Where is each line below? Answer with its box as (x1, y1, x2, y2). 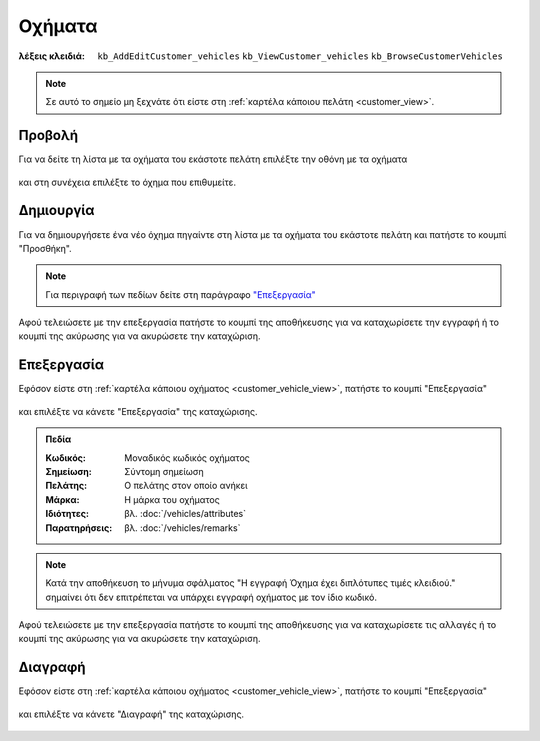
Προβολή (18, 127, 79, 144)
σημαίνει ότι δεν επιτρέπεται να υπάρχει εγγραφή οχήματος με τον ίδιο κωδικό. (45, 591, 378, 603)
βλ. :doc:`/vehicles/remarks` (124, 521, 241, 534)
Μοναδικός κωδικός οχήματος (124, 451, 250, 464)
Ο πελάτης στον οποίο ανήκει (124, 480, 249, 492)
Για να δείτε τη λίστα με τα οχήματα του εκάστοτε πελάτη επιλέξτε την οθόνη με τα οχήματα (18, 153, 408, 165)
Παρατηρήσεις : (45, 521, 113, 534)
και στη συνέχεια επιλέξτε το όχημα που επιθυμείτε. (18, 176, 237, 188)
